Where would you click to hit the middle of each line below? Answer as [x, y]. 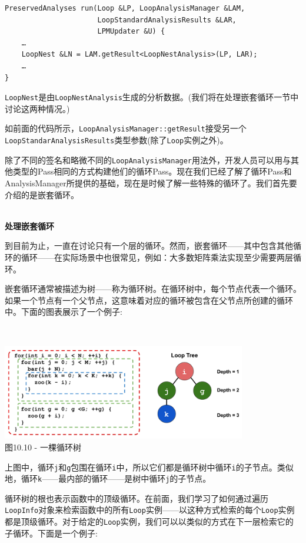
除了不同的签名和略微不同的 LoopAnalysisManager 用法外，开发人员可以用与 [148, 159]
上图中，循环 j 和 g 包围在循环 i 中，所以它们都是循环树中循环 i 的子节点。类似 [149, 467]
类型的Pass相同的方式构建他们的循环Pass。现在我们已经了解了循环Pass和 [152, 171]
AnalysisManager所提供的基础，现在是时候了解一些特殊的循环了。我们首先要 [151, 182]
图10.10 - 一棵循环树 [43, 447]
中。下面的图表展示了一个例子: [64, 312]
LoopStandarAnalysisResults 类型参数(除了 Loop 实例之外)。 [117, 140]
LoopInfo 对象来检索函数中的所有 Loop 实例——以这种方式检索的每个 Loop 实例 [150, 510]
